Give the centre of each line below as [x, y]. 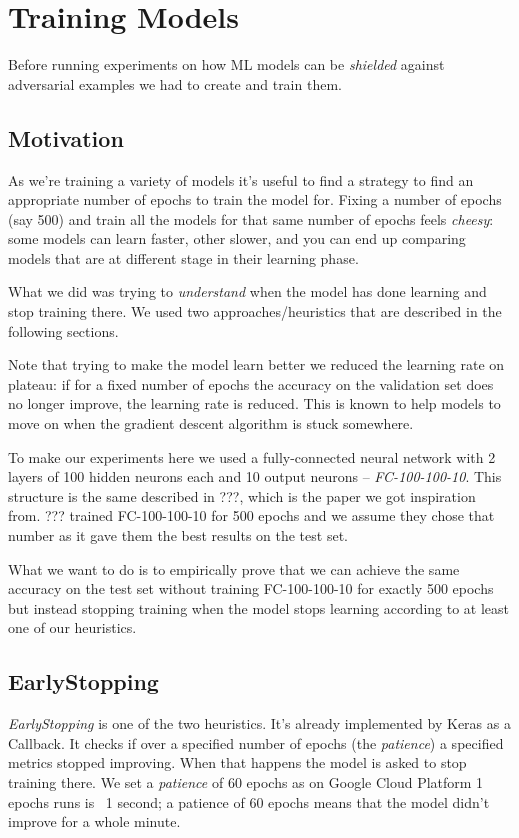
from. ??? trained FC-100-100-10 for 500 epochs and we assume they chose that [251, 515]
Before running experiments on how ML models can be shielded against [226, 64]
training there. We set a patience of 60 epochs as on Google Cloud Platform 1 [246, 781]
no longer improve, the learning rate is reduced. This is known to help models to [254, 403]
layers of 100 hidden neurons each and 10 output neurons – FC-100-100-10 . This [255, 476]
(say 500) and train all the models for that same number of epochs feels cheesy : [251, 218]
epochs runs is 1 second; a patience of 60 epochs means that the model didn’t [249, 801]
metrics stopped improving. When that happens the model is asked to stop [237, 762]
